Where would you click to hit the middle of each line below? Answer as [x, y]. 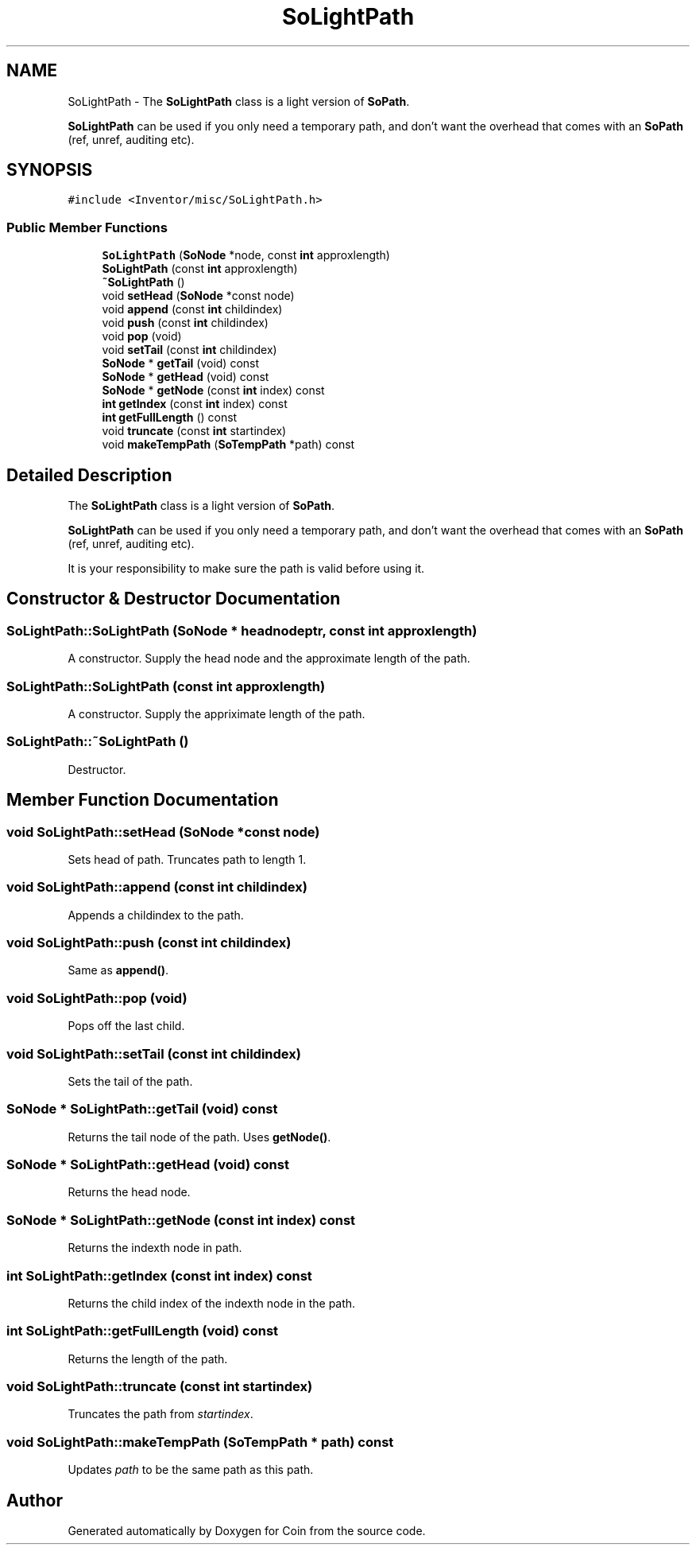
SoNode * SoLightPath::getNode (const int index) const [181, 1220]
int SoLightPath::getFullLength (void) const [143, 1331]
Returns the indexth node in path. [155, 1248]
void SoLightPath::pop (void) [97, 998]
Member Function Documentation [143, 800]
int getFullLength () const [170, 418]
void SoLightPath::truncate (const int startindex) [160, 1387]
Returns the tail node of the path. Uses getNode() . [199, 1137]
